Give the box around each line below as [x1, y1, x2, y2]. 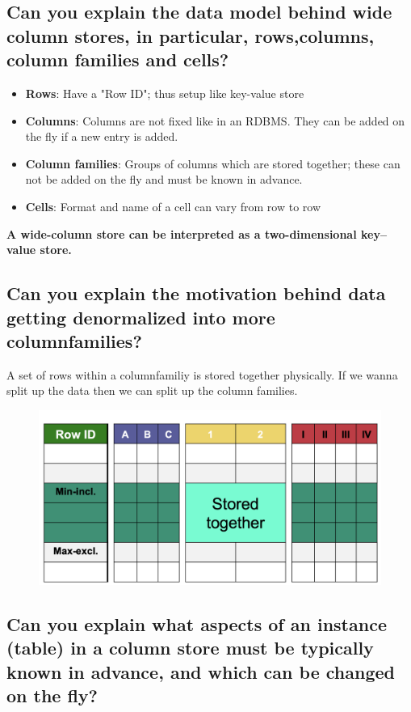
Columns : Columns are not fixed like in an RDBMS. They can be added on [25, 112, 405, 129]
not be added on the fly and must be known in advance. [25, 171, 303, 188]
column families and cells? [6, 47, 229, 72]
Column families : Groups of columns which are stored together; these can [25, 155, 401, 172]
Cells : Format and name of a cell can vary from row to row [25, 197, 321, 214]
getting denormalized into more [6, 304, 275, 329]
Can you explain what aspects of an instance [6, 612, 387, 637]
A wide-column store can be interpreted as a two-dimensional [6, 225, 357, 242]
